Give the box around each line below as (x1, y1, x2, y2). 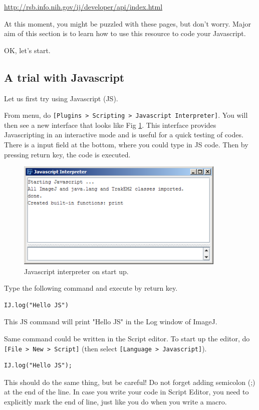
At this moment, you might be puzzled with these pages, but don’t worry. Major (4, 18, 251, 29)
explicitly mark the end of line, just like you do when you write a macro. (4, 396, 227, 406)
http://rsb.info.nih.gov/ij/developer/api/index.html (4, 2, 163, 12)
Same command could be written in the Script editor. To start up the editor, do (4, 333, 250, 343)
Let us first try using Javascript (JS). (4, 93, 118, 103)
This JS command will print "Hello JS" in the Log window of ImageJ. (4, 316, 217, 327)
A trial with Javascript (4, 69, 125, 85)
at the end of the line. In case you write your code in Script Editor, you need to (4, 386, 249, 397)
